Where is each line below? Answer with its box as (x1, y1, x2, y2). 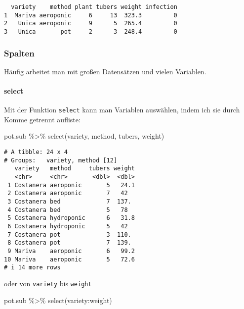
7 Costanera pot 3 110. (7, 231, 131, 238)
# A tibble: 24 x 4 (4, 149, 68, 156)
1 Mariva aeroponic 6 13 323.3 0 (4, 11, 177, 19)
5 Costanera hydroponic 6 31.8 (7, 214, 135, 222)
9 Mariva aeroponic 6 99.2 (7, 247, 135, 255)
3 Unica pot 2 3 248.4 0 (4, 28, 177, 35)
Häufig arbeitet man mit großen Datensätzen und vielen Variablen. (4, 66, 206, 76)
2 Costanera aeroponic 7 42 (7, 190, 128, 197)
